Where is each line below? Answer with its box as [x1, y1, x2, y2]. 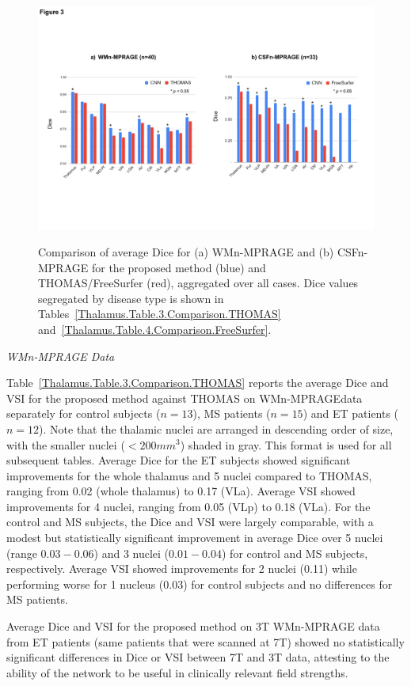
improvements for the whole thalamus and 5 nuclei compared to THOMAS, [6, 467, 372, 483]
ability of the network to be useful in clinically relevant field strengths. [6, 664, 348, 680]
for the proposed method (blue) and [91, 259, 266, 275]
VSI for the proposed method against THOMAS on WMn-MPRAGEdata [6, 389, 363, 406]
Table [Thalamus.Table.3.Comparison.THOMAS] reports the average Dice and [6, 374, 389, 391]
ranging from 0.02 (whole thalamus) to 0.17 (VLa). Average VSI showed [6, 483, 356, 499]
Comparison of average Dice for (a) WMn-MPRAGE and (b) [38, 243, 334, 260]
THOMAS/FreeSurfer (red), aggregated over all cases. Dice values [38, 275, 359, 291]
